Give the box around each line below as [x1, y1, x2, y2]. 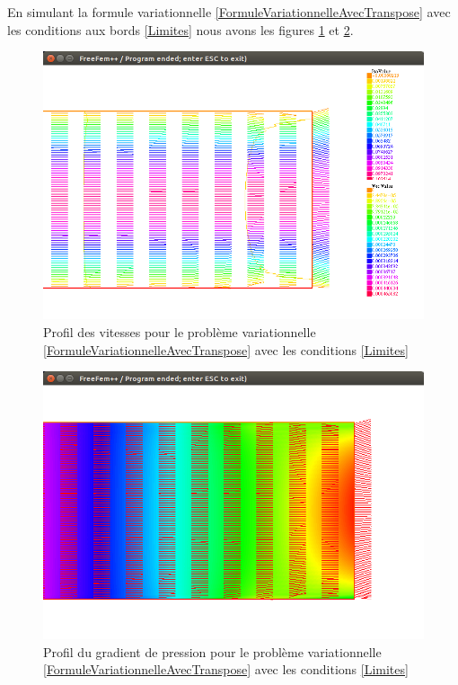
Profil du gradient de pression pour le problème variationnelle [43, 642, 382, 661]
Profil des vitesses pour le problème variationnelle [43, 322, 316, 341]
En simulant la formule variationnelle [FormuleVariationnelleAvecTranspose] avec [7, 3, 451, 21]
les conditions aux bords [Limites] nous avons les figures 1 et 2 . [7, 20, 354, 39]
